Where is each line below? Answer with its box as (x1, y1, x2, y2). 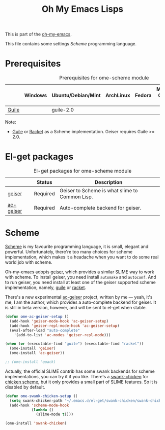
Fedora (135, 92, 152, 99)
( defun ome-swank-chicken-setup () (5, 394, 78, 398)
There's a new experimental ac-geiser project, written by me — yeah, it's (5, 294, 153, 300)
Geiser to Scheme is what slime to (59, 187, 138, 194)
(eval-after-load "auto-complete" (9, 328, 80, 333)
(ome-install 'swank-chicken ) (5, 421, 67, 426)
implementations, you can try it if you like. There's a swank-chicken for (5, 373, 149, 379)
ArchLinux (105, 92, 130, 99)
